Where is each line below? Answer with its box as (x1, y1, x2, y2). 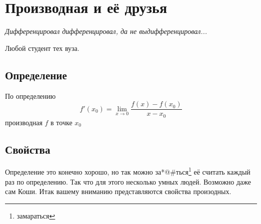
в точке (50, 117, 72, 127)
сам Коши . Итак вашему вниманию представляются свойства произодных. (5, 186, 231, 197)
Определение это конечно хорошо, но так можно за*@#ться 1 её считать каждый (5, 165, 250, 177)
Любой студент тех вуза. (5, 42, 79, 53)
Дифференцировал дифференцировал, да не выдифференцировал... (5, 26, 207, 36)
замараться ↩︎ (16, 210, 55, 221)
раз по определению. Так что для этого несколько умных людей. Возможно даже (5, 176, 251, 187)
